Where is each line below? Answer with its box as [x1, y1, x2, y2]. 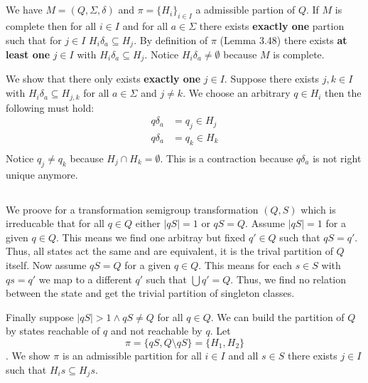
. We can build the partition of [210, 309, 345, 324]
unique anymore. [6, 167, 78, 182]
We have [6, 2, 43, 17]
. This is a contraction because [160, 150, 293, 165]
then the [325, 85, 362, 100]
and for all [122, 18, 168, 33]
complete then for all [6, 18, 97, 33]
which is [301, 201, 336, 216]
